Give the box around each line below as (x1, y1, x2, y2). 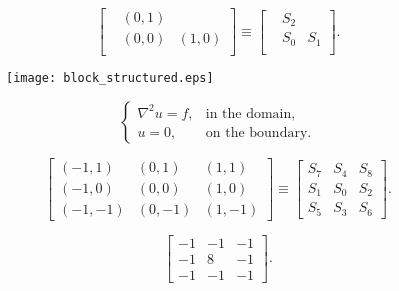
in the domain (205, 106, 292, 121)
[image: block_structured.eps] (6, 71, 214, 86)
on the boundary (205, 126, 308, 141)
